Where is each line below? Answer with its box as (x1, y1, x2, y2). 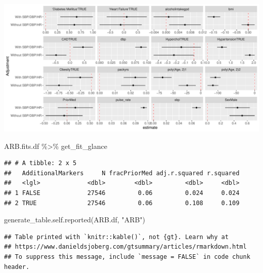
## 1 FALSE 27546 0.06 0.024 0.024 (4, 189, 240, 197)
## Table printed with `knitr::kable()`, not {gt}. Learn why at (4, 233, 229, 241)
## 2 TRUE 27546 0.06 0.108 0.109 (4, 199, 240, 207)
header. (4, 263, 30, 270)
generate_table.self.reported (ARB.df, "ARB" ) (4, 214, 146, 225)
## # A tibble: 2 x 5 (4, 160, 77, 167)
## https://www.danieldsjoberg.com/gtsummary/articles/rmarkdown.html (4, 243, 247, 251)
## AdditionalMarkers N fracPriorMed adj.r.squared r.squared (4, 169, 240, 177)
